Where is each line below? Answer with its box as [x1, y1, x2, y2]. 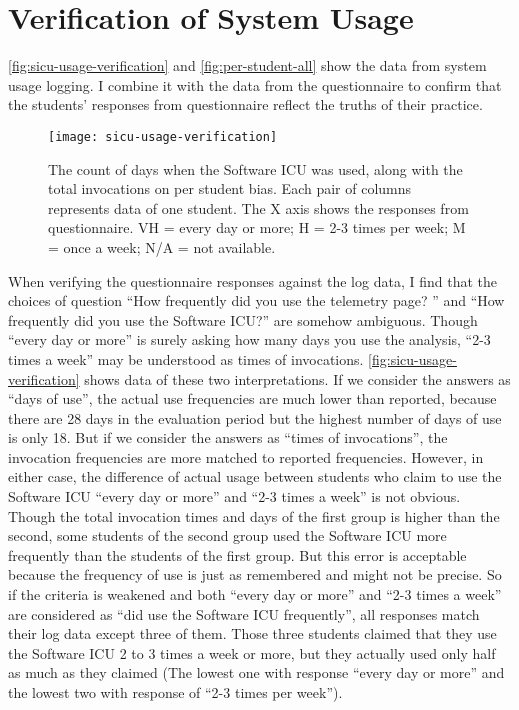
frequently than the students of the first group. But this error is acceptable [8, 544, 467, 565]
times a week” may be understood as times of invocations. [8, 348, 364, 369]
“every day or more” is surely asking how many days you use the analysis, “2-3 [8, 329, 491, 350]
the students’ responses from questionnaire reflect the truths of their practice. [8, 94, 483, 115]
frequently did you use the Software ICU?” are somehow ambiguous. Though [8, 309, 478, 330]
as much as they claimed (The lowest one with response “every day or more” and [8, 662, 505, 683]
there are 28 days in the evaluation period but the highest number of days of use [8, 407, 502, 428]
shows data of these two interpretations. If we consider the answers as [84, 368, 511, 389]
